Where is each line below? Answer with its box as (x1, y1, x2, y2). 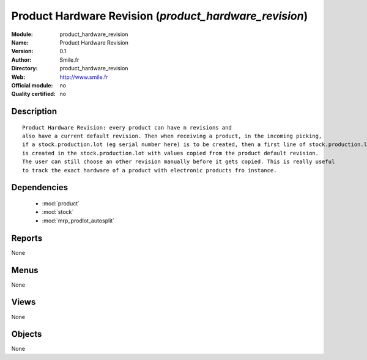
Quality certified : (11, 90, 56, 98)
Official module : (11, 81, 53, 89)
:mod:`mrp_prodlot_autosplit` (42, 217, 115, 224)
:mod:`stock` (42, 208, 74, 216)
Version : (11, 48, 34, 55)
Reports (11, 233, 43, 243)
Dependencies (11, 182, 69, 193)
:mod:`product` (42, 200, 80, 207)
